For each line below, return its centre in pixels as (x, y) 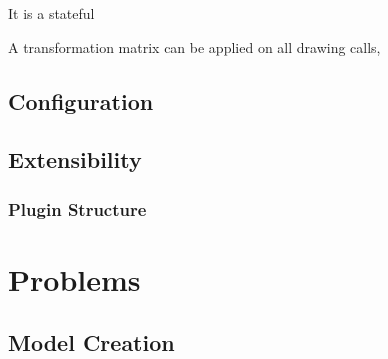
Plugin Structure (77, 208)
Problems (74, 278)
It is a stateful (51, 13)
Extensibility (75, 159)
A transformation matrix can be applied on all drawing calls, (194, 46)
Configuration (81, 100)
